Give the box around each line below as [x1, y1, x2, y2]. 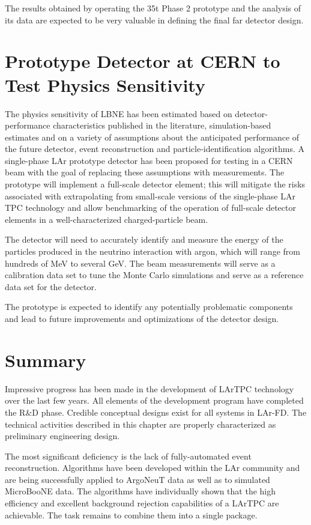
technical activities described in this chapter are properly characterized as [5, 417, 276, 430]
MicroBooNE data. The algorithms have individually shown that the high [5, 485, 276, 497]
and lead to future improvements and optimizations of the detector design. [5, 312, 279, 324]
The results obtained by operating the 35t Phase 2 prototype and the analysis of [5, 2, 301, 14]
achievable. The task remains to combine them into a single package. [5, 508, 258, 521]
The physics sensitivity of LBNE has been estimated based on [5, 107, 232, 120]
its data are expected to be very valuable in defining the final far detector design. [5, 13, 304, 26]
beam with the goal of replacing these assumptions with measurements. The [5, 166, 285, 178]
